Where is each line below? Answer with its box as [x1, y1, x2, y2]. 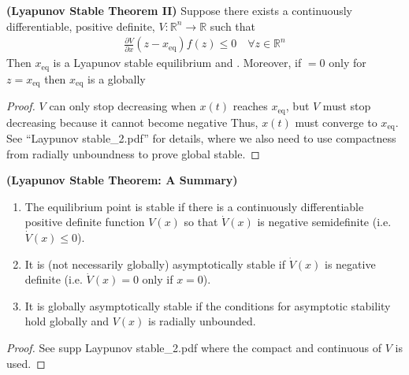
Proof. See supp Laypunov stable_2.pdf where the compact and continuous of [6, 339, 382, 355]
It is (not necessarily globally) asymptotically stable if [24, 255, 285, 272]
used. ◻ [6, 355, 46, 371]
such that [210, 17, 256, 34]
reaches [232, 98, 268, 114]
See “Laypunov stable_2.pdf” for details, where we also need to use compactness [6, 130, 396, 147]
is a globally [87, 70, 146, 87]
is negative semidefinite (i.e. [257, 213, 392, 230]
